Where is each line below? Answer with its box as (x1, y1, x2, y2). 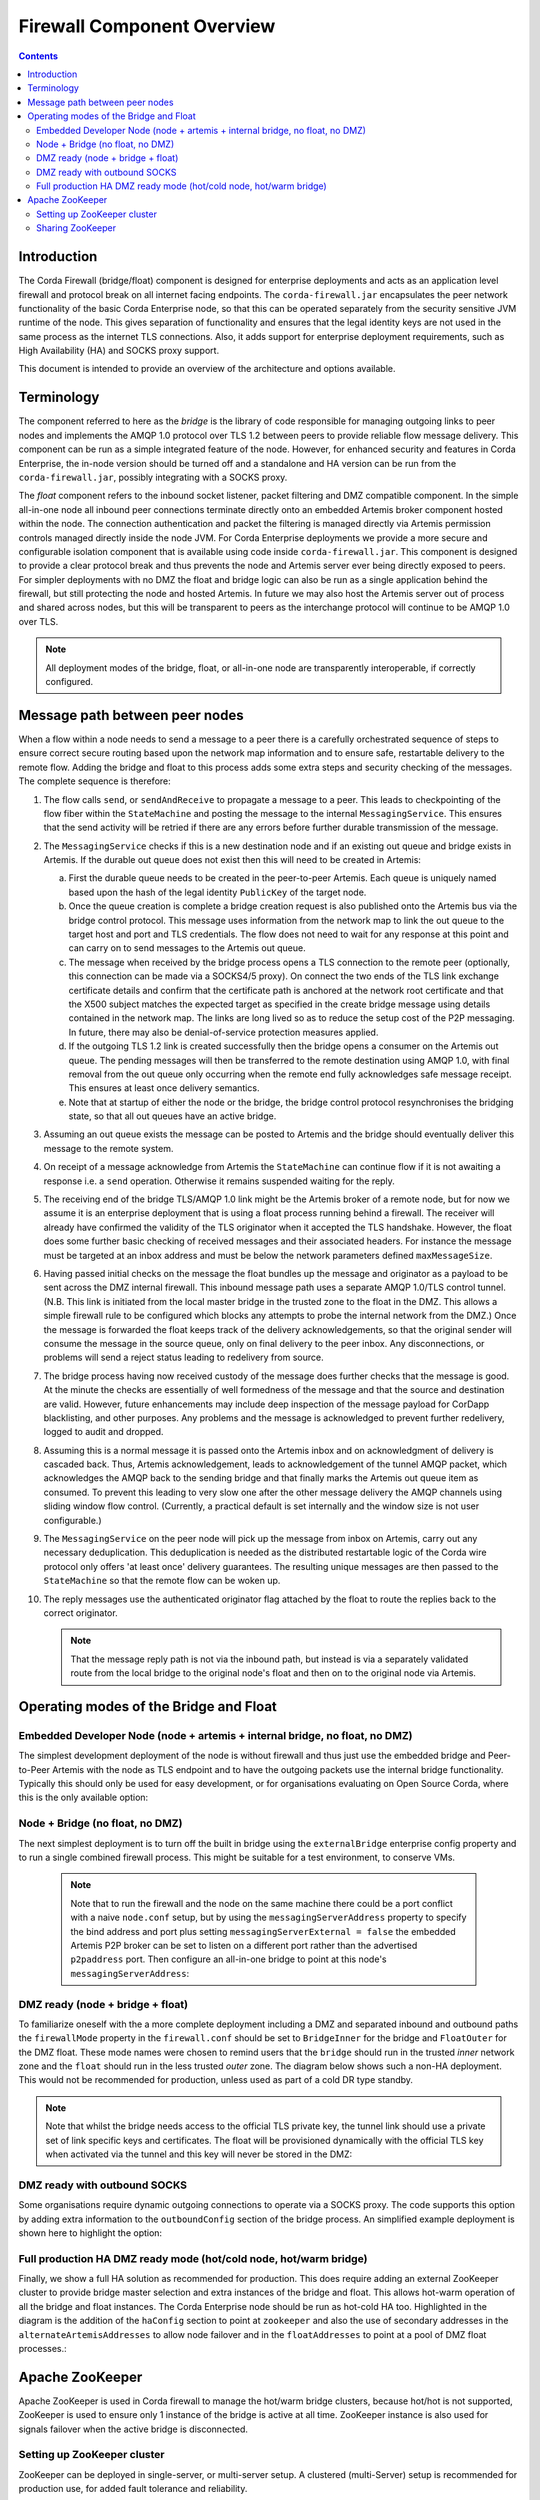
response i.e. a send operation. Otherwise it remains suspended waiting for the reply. (43, 1175, 395, 1187)
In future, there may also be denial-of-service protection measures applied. (68, 1026, 379, 1038)
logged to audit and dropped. (43, 1426, 164, 1438)
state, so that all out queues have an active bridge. (68, 1110, 277, 1122)
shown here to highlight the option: (18, 2226, 163, 2239)
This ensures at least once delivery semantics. (68, 1082, 260, 1094)
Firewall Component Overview (18, 15, 276, 37)
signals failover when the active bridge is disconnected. (18, 2423, 249, 2435)
